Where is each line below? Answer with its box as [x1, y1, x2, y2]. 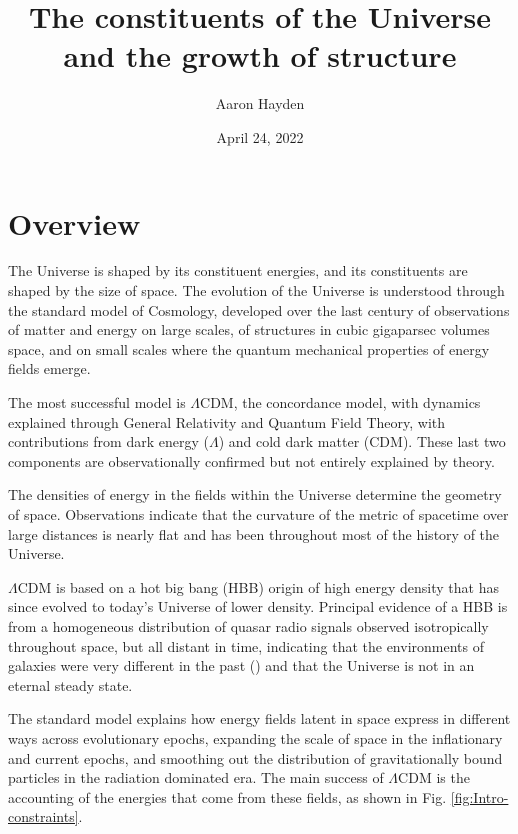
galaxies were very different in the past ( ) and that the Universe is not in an [8, 655, 475, 676]
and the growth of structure [63, 35, 457, 76]
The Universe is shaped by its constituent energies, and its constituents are [8, 260, 468, 281]
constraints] [8, 806, 79, 827]
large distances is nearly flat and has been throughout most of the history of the [8, 523, 500, 544]
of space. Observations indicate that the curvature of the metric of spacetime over [8, 503, 509, 524]
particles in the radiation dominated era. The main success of [8, 767, 384, 788]
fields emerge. [8, 358, 91, 379]
